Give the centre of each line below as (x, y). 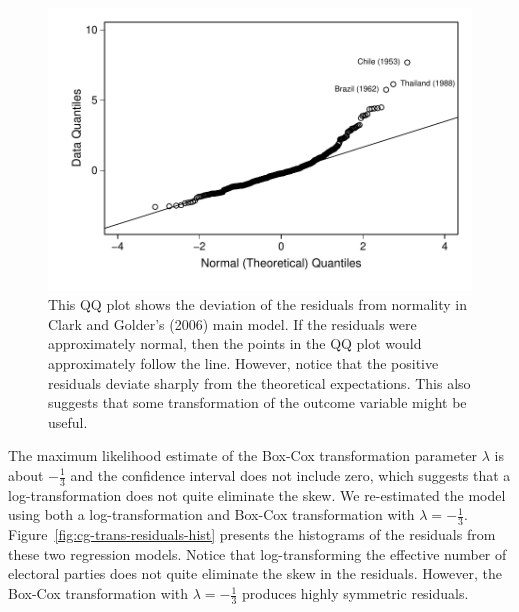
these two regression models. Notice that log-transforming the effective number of (257, 553)
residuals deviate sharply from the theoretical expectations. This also (259, 382)
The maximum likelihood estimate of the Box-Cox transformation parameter (243, 455)
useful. (68, 421)
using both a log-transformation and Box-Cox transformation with (211, 514)
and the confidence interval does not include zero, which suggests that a (290, 475)
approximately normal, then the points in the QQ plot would (235, 343)
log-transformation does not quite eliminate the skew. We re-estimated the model (257, 494)
